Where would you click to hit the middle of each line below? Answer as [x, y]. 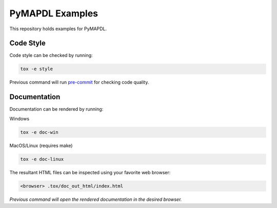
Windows [19, 118]
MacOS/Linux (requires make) [41, 145]
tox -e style [37, 69]
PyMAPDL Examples [54, 13]
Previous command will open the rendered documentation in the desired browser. [96, 199]
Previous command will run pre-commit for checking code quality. [79, 82]
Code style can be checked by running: [51, 55]
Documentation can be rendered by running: [56, 109]
